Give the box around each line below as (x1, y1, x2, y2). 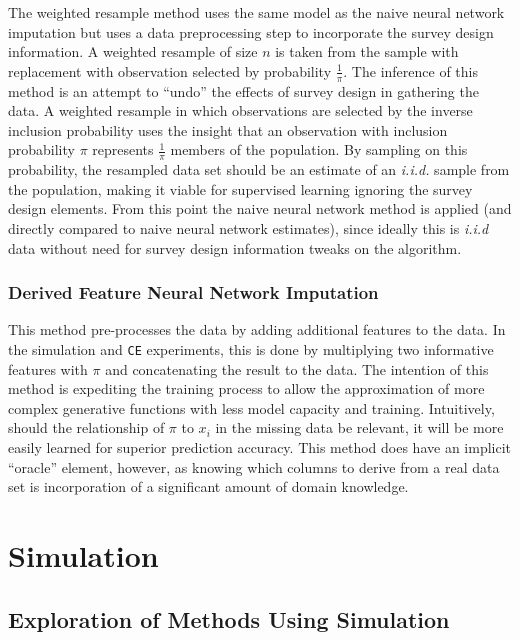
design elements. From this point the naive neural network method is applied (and (8, 198, 512, 219)
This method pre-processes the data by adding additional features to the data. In (8, 319, 506, 340)
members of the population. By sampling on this (170, 139, 468, 160)
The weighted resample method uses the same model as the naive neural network (8, 2, 505, 22)
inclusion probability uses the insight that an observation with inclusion (8, 119, 448, 140)
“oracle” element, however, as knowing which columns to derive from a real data (8, 456, 500, 477)
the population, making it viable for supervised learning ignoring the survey (8, 178, 473, 199)
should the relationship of (8, 417, 165, 438)
